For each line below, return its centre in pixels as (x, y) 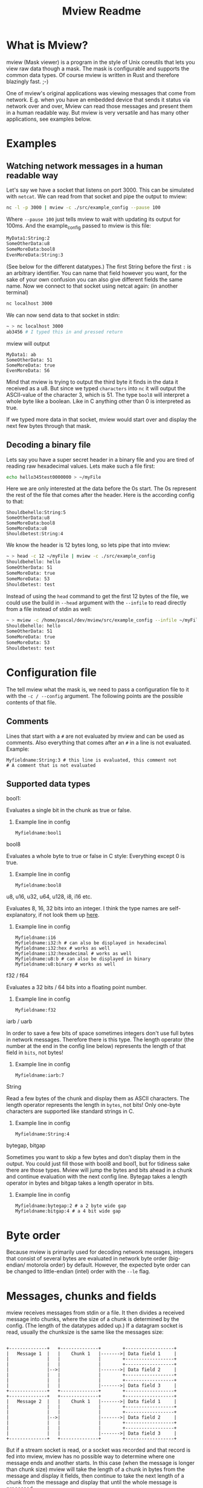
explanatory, (22, 915)
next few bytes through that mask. (49, 425)
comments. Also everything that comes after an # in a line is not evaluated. (99, 742)
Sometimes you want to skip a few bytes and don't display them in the (93, 1157)
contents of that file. (31, 702)
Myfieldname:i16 (35, 938)
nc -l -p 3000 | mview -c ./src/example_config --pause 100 (84, 208)
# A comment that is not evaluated (51, 765)
